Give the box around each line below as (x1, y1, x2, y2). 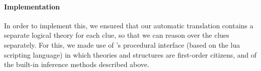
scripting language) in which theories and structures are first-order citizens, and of (4, 49, 257, 60)
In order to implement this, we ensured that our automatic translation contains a (4, 20, 253, 30)
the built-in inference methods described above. (4, 59, 149, 70)
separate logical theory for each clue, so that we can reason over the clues (4, 30, 229, 40)
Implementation (4, 1, 60, 11)
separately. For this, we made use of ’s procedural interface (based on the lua (4, 39, 240, 50)
